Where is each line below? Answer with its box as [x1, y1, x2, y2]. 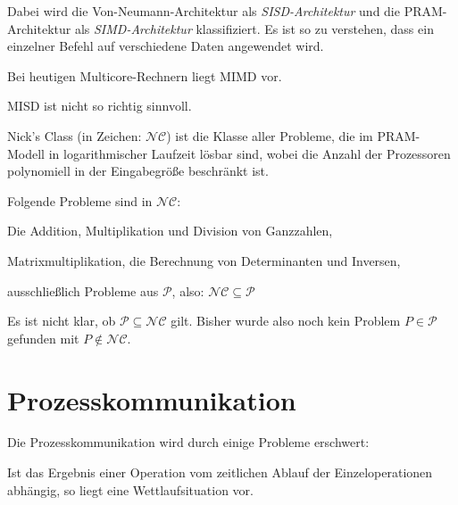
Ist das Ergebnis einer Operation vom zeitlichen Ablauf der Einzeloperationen [7, 463, 433, 482]
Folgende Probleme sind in [7, 191, 153, 210]
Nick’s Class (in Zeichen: [7, 126, 142, 145]
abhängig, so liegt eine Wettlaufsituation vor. [7, 480, 254, 499]
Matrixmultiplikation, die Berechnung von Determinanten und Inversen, [7, 251, 401, 269]
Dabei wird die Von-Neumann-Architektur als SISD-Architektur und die [7, 2, 400, 20]
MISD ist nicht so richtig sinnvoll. [7, 96, 192, 115]
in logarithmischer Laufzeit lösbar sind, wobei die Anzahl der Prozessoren [48, 144, 451, 162]
